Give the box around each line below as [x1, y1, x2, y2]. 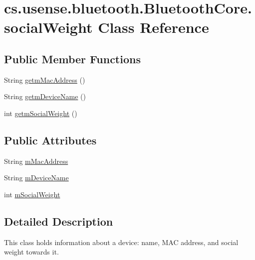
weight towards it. [4, 247, 59, 257]
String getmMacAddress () [4, 74, 85, 85]
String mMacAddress [4, 155, 68, 166]
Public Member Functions [4, 51, 141, 66]
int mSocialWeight [4, 189, 60, 199]
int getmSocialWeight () [4, 108, 77, 118]
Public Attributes [4, 132, 97, 147]
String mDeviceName [4, 172, 69, 183]
